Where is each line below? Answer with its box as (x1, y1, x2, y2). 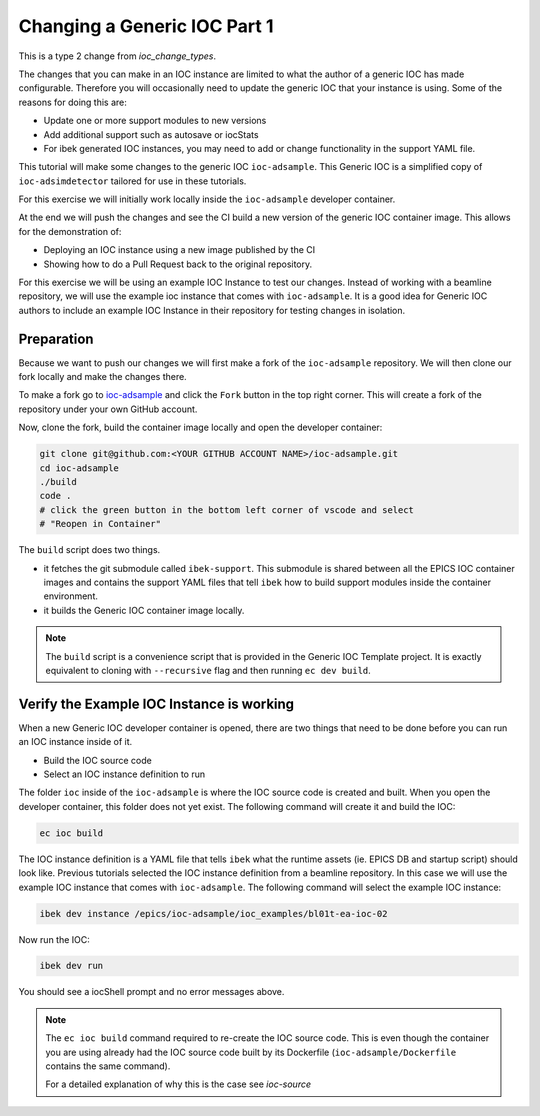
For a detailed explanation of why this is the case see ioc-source (45, 1078, 312, 1090)
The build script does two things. (18, 544, 161, 556)
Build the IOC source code (43, 754, 152, 766)
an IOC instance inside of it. (18, 736, 133, 748)
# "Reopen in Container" (39, 518, 162, 530)
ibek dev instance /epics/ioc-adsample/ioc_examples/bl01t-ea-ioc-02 (39, 908, 388, 919)
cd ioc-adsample (39, 462, 120, 474)
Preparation (18, 330, 94, 347)
